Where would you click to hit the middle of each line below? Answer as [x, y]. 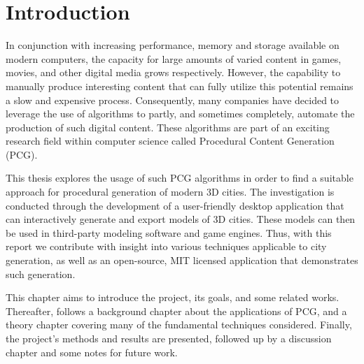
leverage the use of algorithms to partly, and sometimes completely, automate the [180, 114]
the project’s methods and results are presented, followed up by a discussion [169, 338]
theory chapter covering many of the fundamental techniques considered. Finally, [179, 325]
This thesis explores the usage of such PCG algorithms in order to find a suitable [180, 178]
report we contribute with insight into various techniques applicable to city [166, 246]
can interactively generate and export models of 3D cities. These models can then [181, 219]
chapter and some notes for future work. [92, 352]
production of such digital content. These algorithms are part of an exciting [168, 127]
